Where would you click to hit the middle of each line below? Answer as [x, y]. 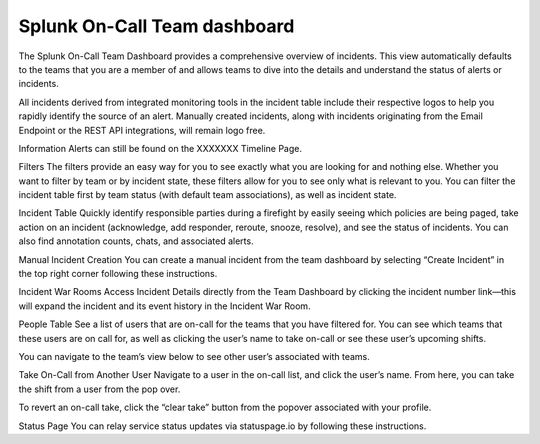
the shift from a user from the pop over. [99, 389]
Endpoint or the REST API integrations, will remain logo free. [142, 130]
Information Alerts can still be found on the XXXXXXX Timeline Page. [160, 148]
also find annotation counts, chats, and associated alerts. [136, 241]
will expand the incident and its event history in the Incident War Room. [164, 306]
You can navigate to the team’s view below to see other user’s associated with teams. [194, 356]
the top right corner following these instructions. [118, 274]
